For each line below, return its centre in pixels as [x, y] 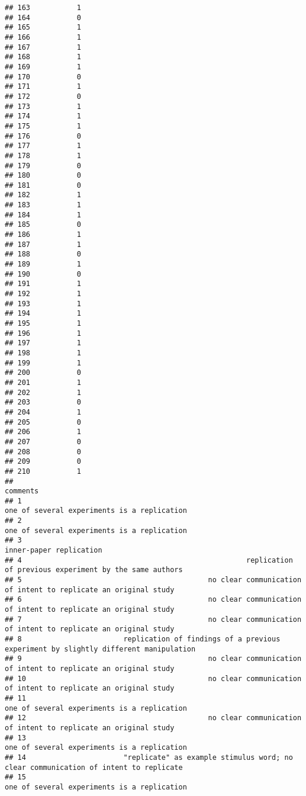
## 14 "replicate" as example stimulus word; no [149, 757]
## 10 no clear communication [153, 678]
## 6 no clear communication [153, 600]
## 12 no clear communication [153, 718]
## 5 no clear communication [153, 580]
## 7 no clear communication [153, 619]
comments [22, 491]
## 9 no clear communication [153, 659]
